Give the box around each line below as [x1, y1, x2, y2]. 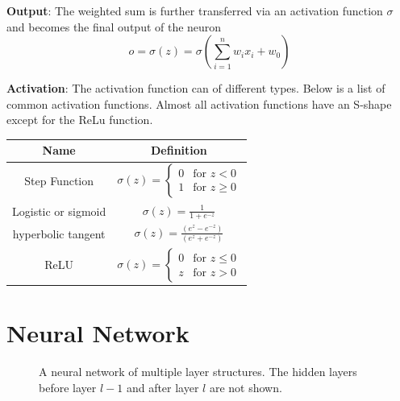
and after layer [126, 378, 199, 395]
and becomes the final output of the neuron [6, 18, 222, 35]
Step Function [24, 172, 94, 189]
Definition [151, 142, 207, 159]
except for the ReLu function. [6, 111, 153, 128]
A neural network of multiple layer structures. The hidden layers [39, 363, 357, 380]
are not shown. [209, 378, 282, 395]
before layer [39, 378, 97, 395]
